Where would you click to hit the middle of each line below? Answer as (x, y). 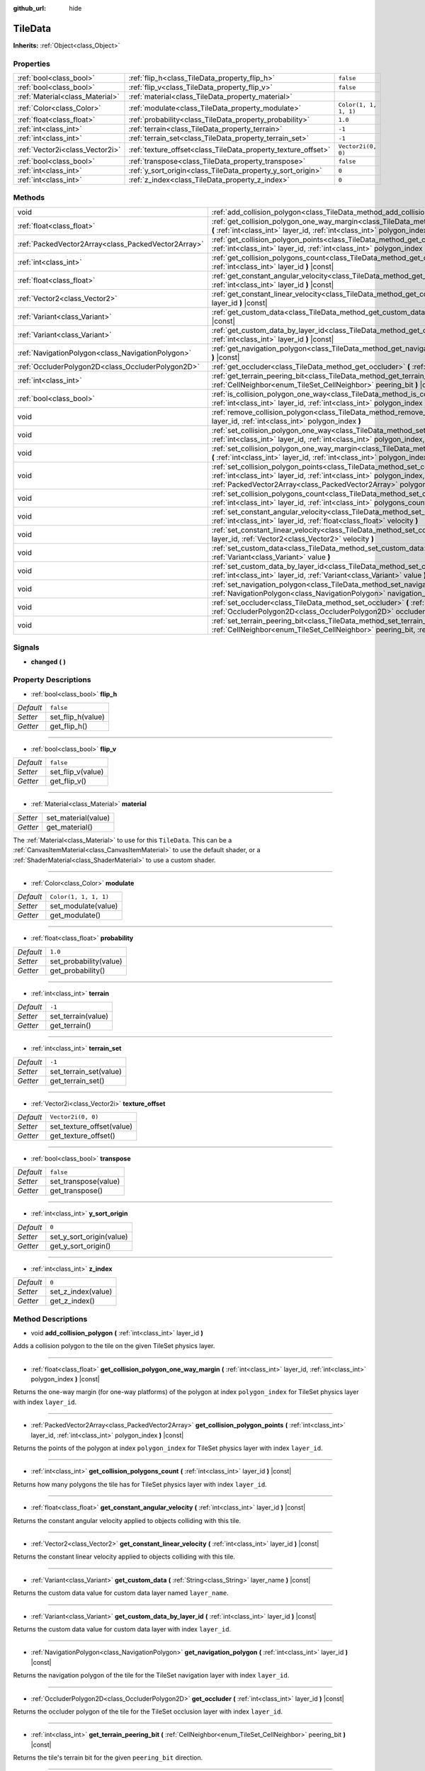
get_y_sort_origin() (80, 1245)
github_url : (29, 8)
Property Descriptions (52, 680)
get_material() (70, 827)
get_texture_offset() (83, 1136)
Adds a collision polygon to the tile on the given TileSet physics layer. (114, 1346)
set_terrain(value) (79, 1017)
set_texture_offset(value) (91, 1126)
